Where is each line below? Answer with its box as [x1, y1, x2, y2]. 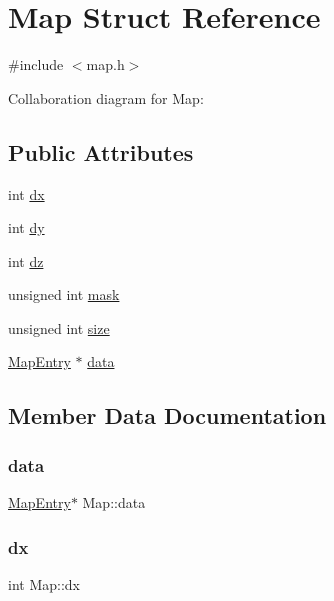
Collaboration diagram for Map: [8, 87, 204, 108]
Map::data [82, 492, 146, 513]
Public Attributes [8, 136, 194, 167]
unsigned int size [8, 317, 110, 338]
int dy [8, 217, 45, 238]
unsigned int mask [8, 284, 120, 305]
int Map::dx [8, 573, 80, 594]
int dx [8, 183, 45, 204]
